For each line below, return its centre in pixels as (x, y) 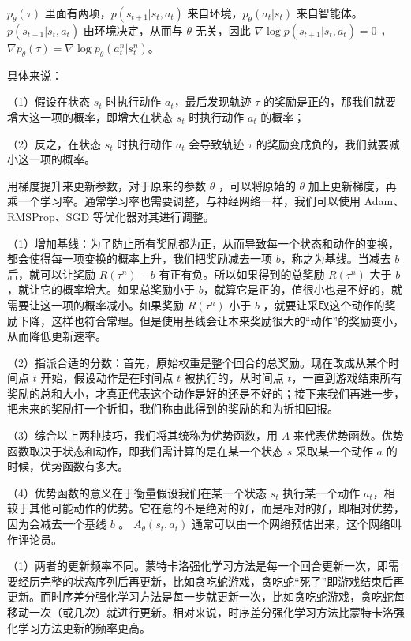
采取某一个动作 (334, 450)
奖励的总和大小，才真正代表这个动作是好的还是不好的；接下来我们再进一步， (206, 393)
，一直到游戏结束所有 (347, 378)
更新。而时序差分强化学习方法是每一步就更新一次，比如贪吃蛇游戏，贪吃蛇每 (206, 596)
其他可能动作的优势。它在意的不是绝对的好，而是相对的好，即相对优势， (217, 508)
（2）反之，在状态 (54, 143)
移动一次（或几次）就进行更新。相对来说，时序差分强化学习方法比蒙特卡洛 (200, 612)
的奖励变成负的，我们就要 (322, 143)
